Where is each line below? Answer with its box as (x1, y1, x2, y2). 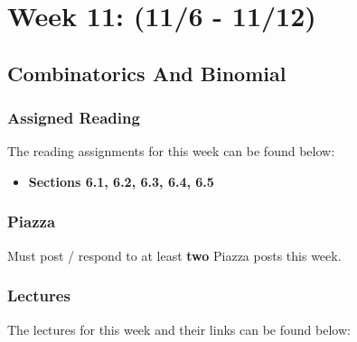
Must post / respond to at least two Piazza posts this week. (7, 245, 342, 264)
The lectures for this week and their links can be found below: (7, 319, 351, 338)
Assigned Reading (7, 106, 140, 129)
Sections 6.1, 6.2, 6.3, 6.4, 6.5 (28, 171, 214, 190)
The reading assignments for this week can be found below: (7, 142, 335, 161)
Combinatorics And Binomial (7, 59, 287, 87)
